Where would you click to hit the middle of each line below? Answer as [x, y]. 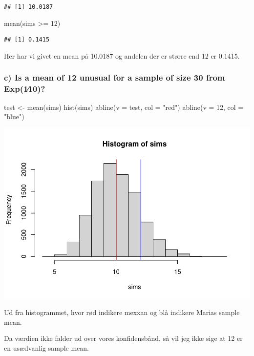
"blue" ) [14, 116]
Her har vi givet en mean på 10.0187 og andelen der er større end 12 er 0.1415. [122, 55]
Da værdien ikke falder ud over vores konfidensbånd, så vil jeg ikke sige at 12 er [123, 338]
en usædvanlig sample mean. [46, 348]
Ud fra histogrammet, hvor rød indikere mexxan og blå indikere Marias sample [122, 312]
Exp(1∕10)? [25, 89]
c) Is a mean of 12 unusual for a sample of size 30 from [115, 77]
